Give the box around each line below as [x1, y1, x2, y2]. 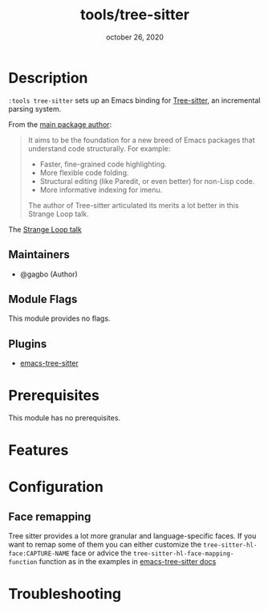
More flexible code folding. [39, 167, 129, 178]
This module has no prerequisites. [8, 413, 121, 423]
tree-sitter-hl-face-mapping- [132, 550, 234, 558]
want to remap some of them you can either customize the [8, 540, 202, 550]
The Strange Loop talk [8, 224, 82, 234]
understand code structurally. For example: [27, 143, 171, 154]
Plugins [8, 337, 47, 350]
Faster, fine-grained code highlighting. [39, 159, 167, 169]
